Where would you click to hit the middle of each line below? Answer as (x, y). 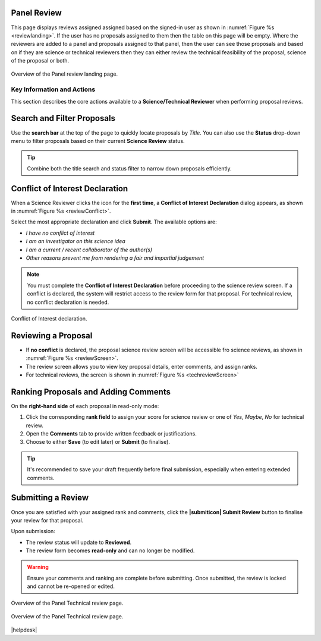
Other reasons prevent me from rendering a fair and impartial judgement (115, 258)
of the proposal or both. (40, 61)
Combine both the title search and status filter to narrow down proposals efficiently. (129, 168)
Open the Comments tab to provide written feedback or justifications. (111, 434)
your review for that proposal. (47, 520)
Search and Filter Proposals (63, 118)
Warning (38, 567)
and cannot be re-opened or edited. (71, 586)
